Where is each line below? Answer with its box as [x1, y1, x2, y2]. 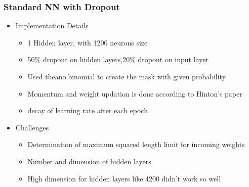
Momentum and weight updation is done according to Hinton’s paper [27, 88, 242, 99]
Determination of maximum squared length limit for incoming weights [27, 139, 245, 150]
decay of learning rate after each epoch [27, 105, 148, 116]
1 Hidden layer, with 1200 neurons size [27, 37, 148, 48]
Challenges [15, 122, 49, 132]
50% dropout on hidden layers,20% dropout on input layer [27, 54, 209, 65]
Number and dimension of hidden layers [27, 156, 151, 166]
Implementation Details [15, 20, 89, 31]
